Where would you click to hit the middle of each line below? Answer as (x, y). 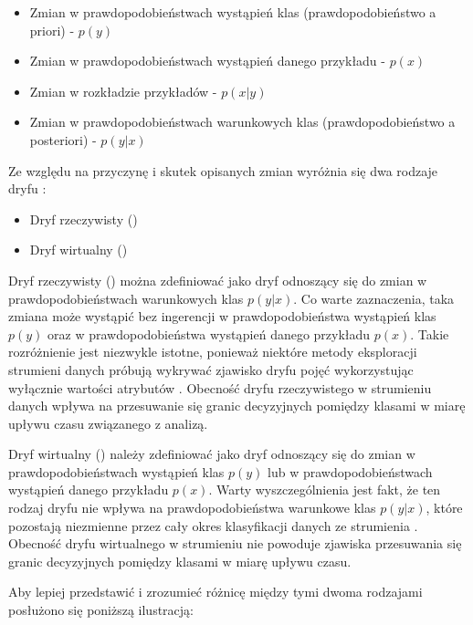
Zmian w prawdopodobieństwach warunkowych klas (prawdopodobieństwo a (242, 122)
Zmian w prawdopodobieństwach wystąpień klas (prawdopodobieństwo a (233, 12)
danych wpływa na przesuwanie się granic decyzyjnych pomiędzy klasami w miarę (237, 406)
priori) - (52, 30)
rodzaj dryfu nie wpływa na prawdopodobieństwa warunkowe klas (192, 508)
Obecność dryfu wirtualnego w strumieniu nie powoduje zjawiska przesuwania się (235, 543)
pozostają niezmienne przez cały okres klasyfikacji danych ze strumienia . (213, 525)
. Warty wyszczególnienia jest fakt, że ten (325, 490)
